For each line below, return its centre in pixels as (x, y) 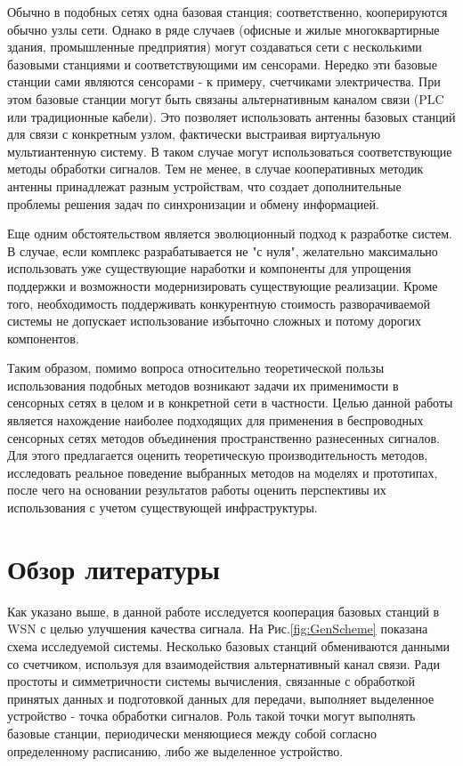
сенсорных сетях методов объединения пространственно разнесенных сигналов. (223, 437)
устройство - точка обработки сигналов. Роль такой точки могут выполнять (211, 716)
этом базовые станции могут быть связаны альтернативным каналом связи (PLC (226, 98)
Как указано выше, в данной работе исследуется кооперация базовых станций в (223, 611)
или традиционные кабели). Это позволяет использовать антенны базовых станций (231, 116)
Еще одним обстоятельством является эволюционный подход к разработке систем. (230, 234)
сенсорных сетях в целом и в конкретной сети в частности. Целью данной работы (230, 403)
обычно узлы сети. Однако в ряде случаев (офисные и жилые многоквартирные (223, 29)
